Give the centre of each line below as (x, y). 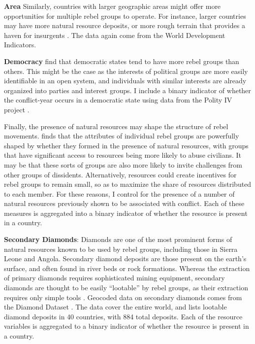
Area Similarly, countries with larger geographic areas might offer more (112, 6)
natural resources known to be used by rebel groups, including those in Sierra (121, 249)
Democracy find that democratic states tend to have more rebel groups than (122, 61)
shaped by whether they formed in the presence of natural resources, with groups (126, 145)
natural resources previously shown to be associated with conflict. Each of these (124, 203)
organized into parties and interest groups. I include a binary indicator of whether (127, 90)
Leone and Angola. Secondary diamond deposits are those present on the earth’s (125, 258)
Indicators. (20, 45)
